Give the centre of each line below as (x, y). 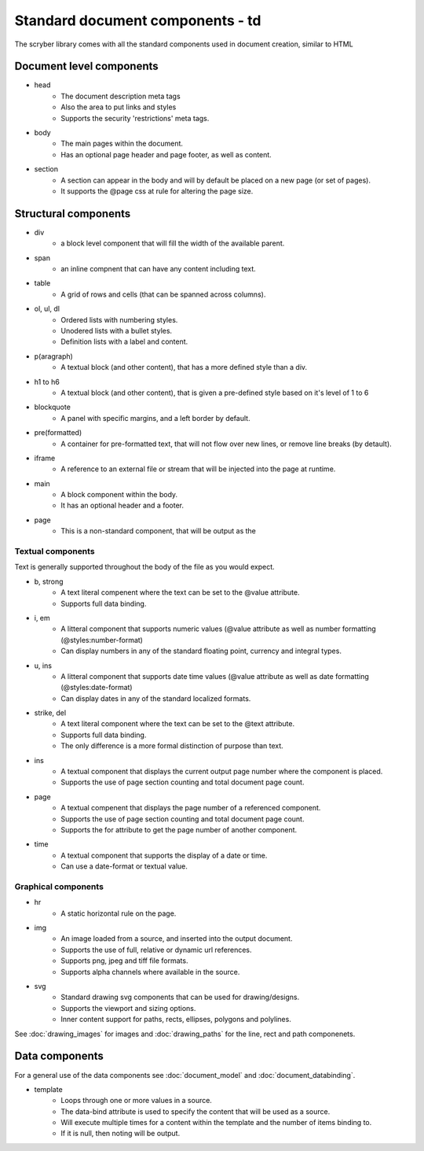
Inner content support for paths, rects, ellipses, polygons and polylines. (176, 1020)
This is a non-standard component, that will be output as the (159, 531)
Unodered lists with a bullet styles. (117, 331)
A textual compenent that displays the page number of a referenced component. (191, 808)
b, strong (49, 581)
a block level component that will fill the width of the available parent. (173, 243)
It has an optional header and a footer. (122, 505)
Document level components (86, 66)
